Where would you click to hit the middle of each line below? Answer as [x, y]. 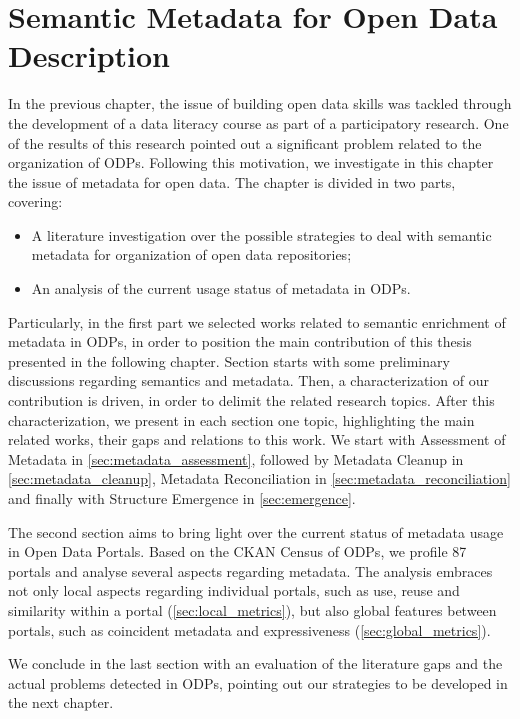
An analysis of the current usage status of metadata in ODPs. [221, 288]
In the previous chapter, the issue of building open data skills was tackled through [260, 103]
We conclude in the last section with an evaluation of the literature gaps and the [255, 663]
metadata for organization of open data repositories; [191, 254]
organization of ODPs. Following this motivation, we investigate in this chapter [251, 162]
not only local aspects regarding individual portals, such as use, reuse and [234, 590]
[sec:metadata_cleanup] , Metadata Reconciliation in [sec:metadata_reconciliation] [259, 478]
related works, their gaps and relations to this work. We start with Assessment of [257, 439]
